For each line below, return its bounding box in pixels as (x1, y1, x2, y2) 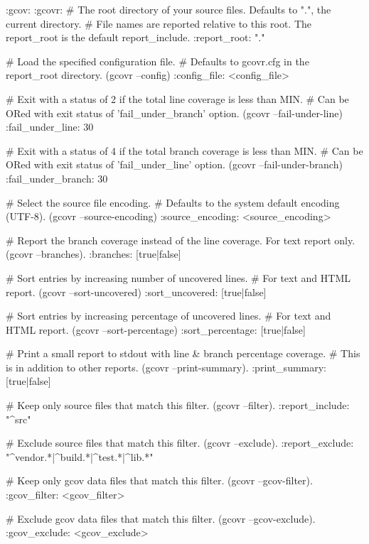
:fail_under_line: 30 (6, 119, 94, 134)
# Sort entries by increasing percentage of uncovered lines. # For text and (6, 308, 331, 323)
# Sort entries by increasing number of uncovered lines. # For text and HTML (6, 270, 351, 285)
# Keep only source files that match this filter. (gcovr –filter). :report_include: (6, 398, 350, 413)
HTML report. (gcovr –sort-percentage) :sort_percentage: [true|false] (6, 322, 306, 337)
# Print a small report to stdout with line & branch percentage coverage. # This (6, 346, 360, 361)
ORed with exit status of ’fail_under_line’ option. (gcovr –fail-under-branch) (6, 157, 343, 172)
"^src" (6, 411, 31, 426)
